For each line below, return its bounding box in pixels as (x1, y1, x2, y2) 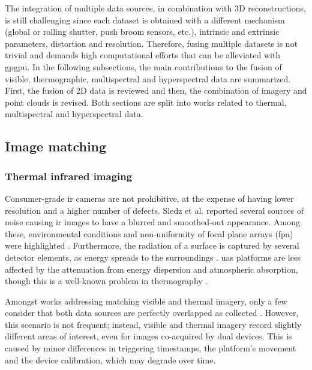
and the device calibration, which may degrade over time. (5, 353, 216, 366)
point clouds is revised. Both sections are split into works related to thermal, (5, 96, 287, 108)
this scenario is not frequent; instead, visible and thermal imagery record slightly (5, 318, 302, 330)
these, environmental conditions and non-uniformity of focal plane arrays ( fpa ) (5, 227, 293, 240)
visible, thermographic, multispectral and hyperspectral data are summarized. (5, 72, 291, 85)
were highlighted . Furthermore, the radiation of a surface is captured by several (5, 239, 299, 252)
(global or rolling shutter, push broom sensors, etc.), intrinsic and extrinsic (5, 25, 280, 38)
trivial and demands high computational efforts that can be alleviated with (5, 49, 281, 61)
